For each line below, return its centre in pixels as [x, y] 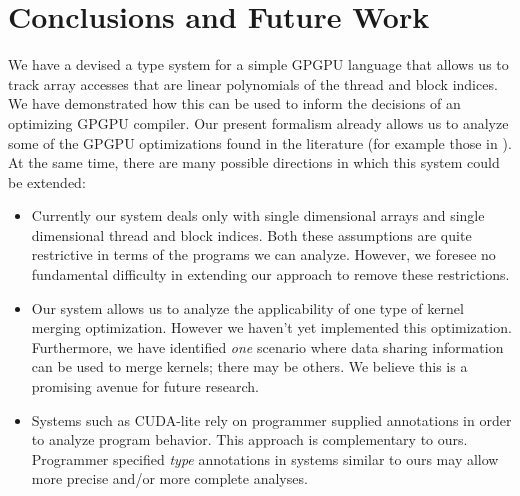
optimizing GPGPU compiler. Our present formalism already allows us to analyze [258, 122]
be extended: [47, 181]
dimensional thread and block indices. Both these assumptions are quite [251, 234]
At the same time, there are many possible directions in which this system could [254, 162]
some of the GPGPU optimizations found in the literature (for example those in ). [260, 142]
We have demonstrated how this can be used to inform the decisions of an [234, 103]
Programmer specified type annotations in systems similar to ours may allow [265, 458]
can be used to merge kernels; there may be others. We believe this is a [249, 366]
